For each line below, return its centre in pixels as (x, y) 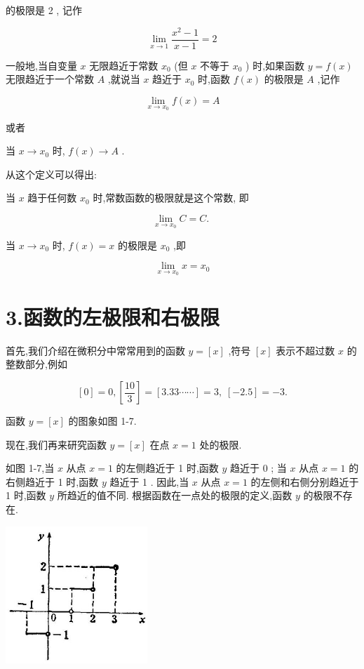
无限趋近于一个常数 (50, 79)
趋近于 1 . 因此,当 (149, 481)
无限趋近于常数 (124, 65)
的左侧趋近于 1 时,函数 (167, 468)
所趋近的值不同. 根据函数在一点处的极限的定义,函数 (175, 495)
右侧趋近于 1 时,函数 (52, 481)
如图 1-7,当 (30, 468)
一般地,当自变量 (41, 65)
